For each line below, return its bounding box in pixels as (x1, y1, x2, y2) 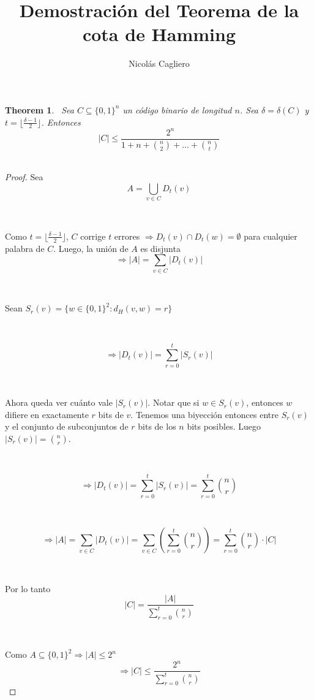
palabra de (5, 242, 45, 254)
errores (114, 229, 140, 242)
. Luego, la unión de (53, 242, 129, 254)
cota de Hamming (82, 21, 236, 47)
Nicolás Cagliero (129, 57, 190, 70)
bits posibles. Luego (187, 420, 261, 433)
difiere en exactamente (5, 408, 89, 420)
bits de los (138, 420, 176, 433)
